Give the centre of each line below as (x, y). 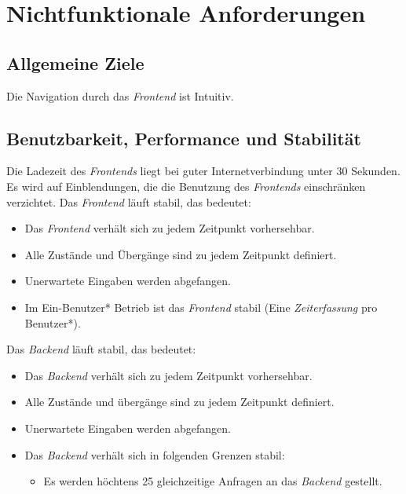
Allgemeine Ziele (75, 62)
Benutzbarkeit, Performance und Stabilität (184, 138)
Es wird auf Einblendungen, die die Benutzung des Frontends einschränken (186, 186)
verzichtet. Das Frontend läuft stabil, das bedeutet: (129, 201)
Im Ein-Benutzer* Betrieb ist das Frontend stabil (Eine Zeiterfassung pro (201, 307)
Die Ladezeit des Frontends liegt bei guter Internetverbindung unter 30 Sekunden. (203, 171)
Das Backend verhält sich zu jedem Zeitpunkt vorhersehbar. (168, 375)
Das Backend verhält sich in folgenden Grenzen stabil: (155, 454)
